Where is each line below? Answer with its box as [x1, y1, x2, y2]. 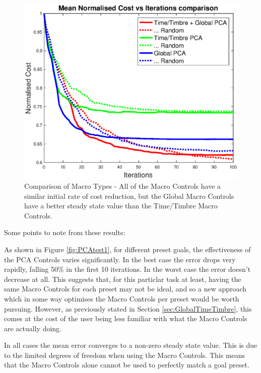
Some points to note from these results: [4, 227, 125, 238]
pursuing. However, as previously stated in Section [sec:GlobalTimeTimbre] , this [4, 303, 252, 314]
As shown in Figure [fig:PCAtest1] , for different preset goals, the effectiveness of [4, 244, 251, 254]
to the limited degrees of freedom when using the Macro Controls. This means [4, 349, 245, 360]
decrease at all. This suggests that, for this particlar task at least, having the [4, 273, 241, 284]
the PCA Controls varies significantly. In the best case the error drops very [4, 254, 236, 264]
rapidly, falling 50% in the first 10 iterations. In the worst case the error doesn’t [4, 264, 251, 274]
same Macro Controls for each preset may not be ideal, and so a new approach [4, 283, 247, 294]
